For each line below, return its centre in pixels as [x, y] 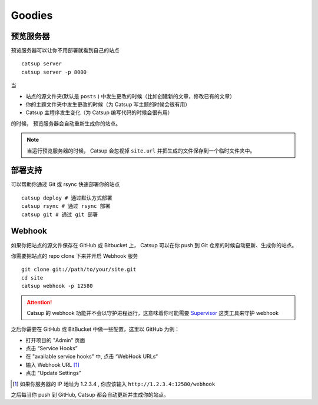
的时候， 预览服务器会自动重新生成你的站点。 [66, 123]
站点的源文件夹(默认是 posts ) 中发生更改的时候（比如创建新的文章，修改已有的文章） [130, 96]
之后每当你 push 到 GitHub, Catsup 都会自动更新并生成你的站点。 [90, 395]
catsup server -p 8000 [54, 72]
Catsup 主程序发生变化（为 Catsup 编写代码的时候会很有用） [99, 112]
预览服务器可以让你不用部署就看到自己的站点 [65, 51]
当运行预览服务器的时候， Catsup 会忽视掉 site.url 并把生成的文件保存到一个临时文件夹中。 [141, 151]
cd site [32, 278]
